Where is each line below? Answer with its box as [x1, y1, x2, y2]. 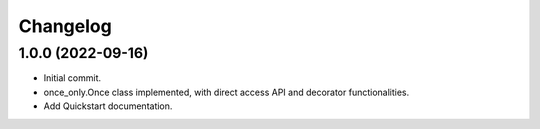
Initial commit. [43, 72, 102, 84]
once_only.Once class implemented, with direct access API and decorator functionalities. [43, 86, 410, 98]
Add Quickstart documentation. [43, 100, 173, 112]
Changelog [18, 15, 112, 37]
